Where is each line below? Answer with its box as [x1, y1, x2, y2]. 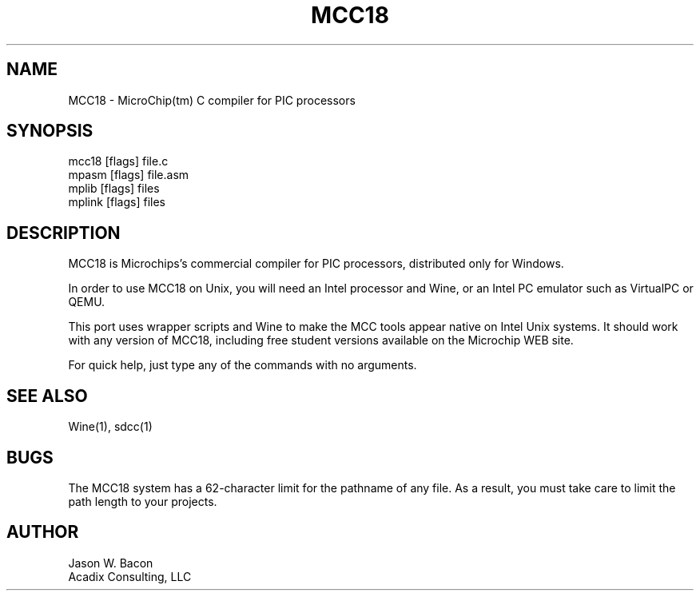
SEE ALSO [6, 385, 88, 406]
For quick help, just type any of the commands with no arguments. [68, 358, 417, 372]
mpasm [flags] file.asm [68, 168, 189, 182]
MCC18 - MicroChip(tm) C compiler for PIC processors [68, 93, 356, 107]
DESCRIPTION [6, 222, 121, 243]
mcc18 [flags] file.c [68, 154, 169, 169]
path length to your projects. [68, 494, 217, 508]
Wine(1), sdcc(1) [68, 420, 153, 434]
